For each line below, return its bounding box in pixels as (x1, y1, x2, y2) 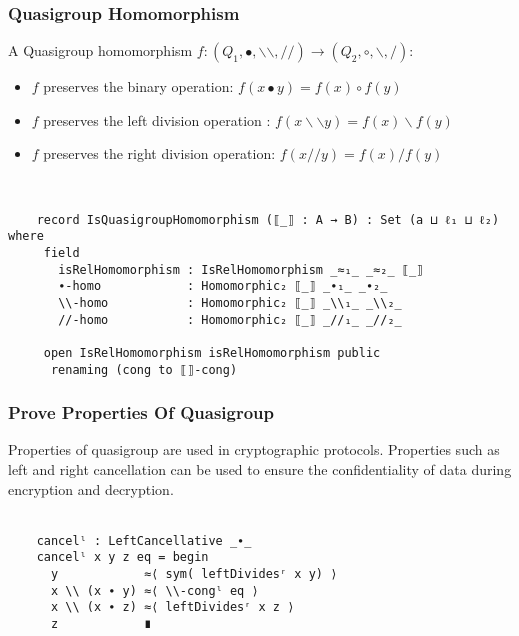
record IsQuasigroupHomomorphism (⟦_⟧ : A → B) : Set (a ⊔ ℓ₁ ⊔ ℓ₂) (36, 212, 500, 227)
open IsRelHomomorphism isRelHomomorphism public (43, 345, 381, 360)
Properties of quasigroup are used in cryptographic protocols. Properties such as (8, 439, 500, 460)
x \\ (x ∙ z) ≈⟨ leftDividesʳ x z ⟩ (50, 600, 295, 615)
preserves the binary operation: (43, 76, 234, 97)
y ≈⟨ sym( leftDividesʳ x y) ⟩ (50, 567, 338, 582)
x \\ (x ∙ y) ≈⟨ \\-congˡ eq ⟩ (50, 583, 259, 598)
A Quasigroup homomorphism (8, 40, 193, 61)
